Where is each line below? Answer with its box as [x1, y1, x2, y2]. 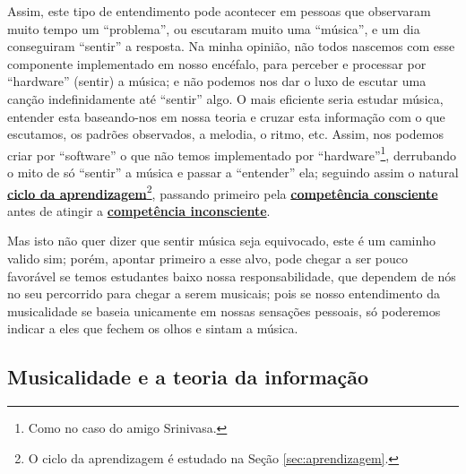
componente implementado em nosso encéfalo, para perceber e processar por [7, 54, 427, 73]
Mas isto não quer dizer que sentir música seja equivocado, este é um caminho [7, 231, 436, 250]
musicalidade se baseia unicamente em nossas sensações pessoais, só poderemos [7, 301, 441, 320]
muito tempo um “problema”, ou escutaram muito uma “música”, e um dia [7, 19, 420, 38]
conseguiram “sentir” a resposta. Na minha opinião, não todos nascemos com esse [7, 37, 455, 56]
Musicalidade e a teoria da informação [7, 363, 369, 391]
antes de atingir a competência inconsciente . [7, 201, 271, 220]
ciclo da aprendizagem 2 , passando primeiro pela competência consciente [7, 181, 438, 203]
